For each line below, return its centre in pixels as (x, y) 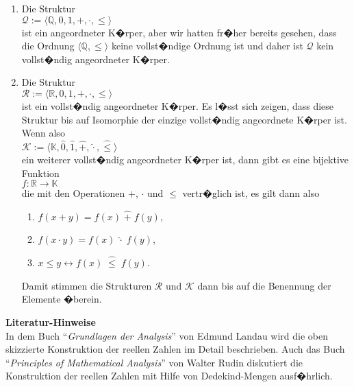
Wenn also (43, 133)
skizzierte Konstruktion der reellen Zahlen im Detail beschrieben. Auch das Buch (175, 349)
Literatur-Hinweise (51, 321)
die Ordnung (48, 46)
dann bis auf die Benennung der (264, 285)
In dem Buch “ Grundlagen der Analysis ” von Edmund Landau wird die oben (167, 335)
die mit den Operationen (73, 193)
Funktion (40, 173)
